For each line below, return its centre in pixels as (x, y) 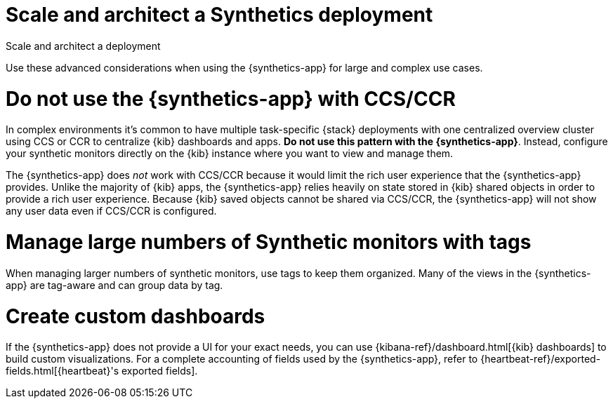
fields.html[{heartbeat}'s (62, 371)
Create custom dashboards (136, 316)
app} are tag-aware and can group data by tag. (114, 285)
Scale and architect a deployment (83, 46)
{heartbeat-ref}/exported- (541, 359)
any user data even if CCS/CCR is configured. (111, 211)
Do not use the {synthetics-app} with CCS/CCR (231, 99)
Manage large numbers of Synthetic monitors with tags (269, 242)
